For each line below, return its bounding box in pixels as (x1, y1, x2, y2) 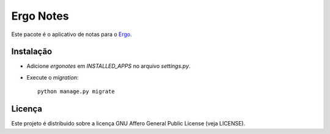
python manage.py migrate (37, 88, 116, 95)
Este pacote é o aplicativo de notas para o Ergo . (11, 31, 133, 38)
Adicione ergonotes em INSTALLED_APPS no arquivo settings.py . (26, 62, 191, 70)
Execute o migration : (26, 73, 79, 81)
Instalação (11, 47, 53, 57)
